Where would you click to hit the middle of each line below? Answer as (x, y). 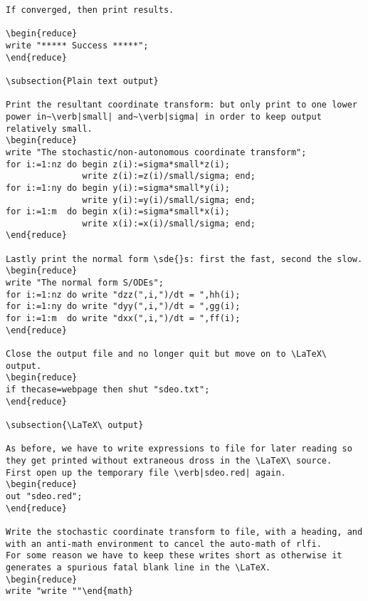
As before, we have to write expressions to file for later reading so (179, 449)
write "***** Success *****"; (77, 45)
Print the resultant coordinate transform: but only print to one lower (182, 105)
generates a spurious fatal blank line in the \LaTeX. (138, 567)
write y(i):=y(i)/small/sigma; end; (169, 200)
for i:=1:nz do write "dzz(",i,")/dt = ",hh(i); (123, 294)
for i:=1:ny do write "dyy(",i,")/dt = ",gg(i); (123, 307)
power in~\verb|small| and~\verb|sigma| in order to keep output (164, 116)
